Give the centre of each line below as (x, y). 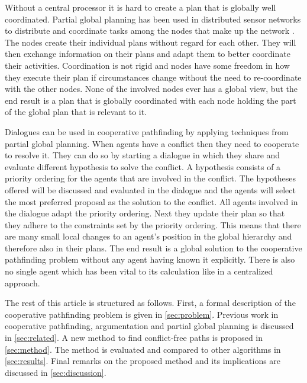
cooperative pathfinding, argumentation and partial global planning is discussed (149, 326)
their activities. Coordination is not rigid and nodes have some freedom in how (147, 65)
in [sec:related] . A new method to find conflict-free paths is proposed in (134, 338)
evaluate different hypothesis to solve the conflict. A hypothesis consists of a (143, 166)
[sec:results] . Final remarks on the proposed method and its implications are (143, 361)
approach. (22, 283)
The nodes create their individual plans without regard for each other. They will (151, 42)
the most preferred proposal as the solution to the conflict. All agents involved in (151, 201)
